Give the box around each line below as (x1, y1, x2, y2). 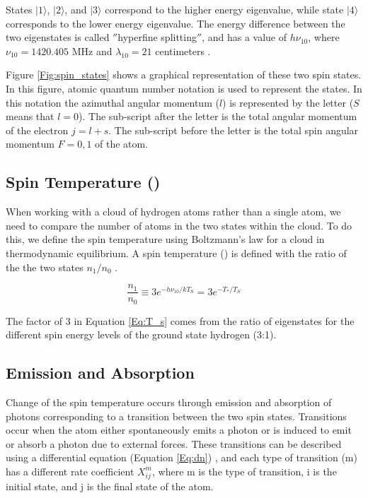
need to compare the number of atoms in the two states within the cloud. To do (6, 218, 352, 232)
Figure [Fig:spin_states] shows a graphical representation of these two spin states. (6, 67, 362, 82)
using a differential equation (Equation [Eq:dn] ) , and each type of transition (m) (6, 450, 357, 465)
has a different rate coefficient (6, 463, 134, 478)
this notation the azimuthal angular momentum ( (6, 95, 219, 109)
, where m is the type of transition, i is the (152, 463, 337, 478)
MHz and (71, 43, 113, 58)
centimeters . (155, 43, 211, 58)
